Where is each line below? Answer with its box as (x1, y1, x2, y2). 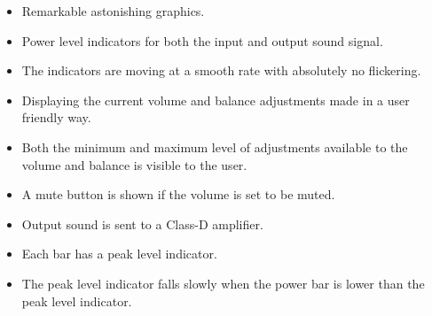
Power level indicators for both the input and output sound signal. (21, 31, 383, 50)
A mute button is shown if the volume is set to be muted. (21, 185, 335, 204)
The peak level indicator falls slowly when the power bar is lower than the (21, 274, 425, 292)
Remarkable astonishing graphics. (21, 2, 205, 19)
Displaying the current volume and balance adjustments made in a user (21, 90, 410, 109)
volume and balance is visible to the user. (21, 155, 247, 173)
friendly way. (21, 108, 91, 127)
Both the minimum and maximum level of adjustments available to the (21, 137, 408, 156)
